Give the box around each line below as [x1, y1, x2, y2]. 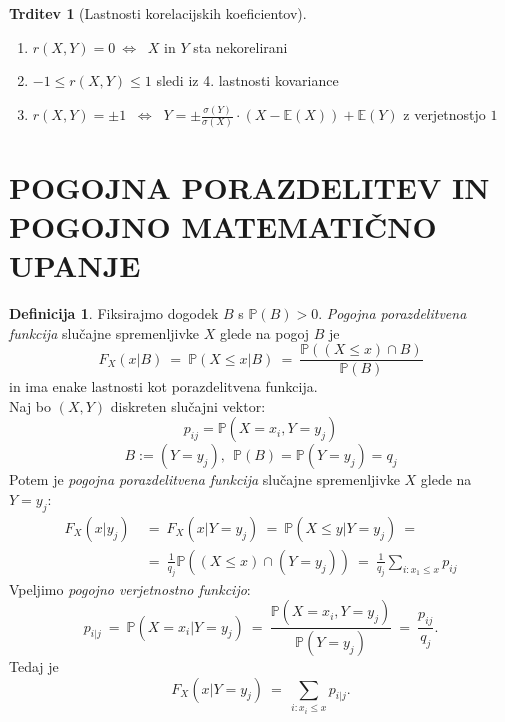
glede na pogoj [220, 322, 310, 343]
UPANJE [9, 244, 141, 285]
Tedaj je [9, 656, 59, 677]
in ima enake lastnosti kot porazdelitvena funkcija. [9, 376, 318, 397]
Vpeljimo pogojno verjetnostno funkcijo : [9, 578, 251, 599]
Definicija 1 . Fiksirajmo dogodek [9, 302, 219, 323]
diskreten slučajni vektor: [110, 395, 266, 416]
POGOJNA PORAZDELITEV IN [9, 166, 490, 207]
